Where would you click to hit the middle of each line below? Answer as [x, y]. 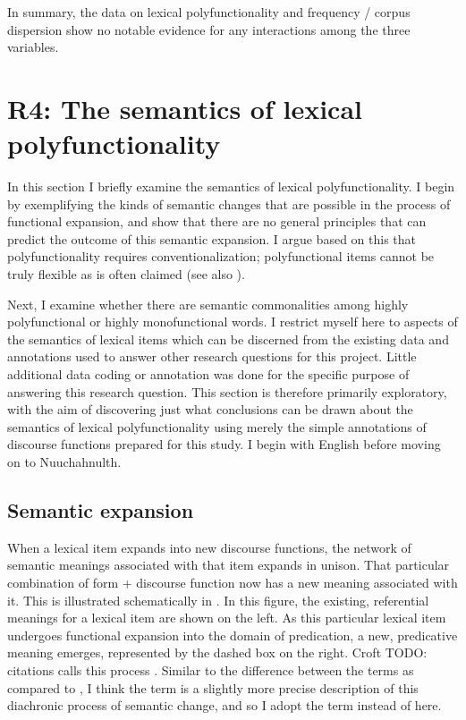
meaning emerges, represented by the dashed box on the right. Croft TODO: [217, 652]
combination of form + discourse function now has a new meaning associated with [233, 582]
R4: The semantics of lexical [185, 108]
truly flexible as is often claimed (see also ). [126, 274]
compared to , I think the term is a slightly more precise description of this [213, 687]
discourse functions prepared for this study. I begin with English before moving [224, 444]
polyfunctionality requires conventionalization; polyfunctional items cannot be [221, 256]
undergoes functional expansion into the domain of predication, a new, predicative [233, 635]
